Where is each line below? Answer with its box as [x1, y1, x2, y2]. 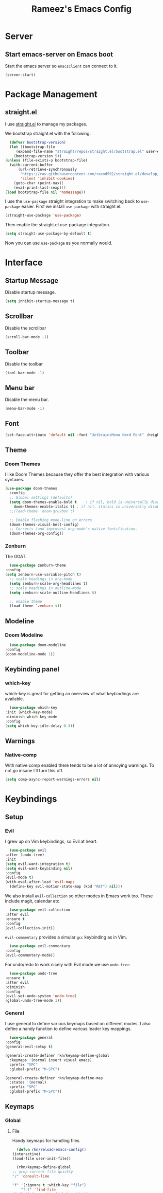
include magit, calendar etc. [5, 898, 61, 904]
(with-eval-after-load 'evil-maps [5, 880, 75, 885]
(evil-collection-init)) [5, 925, 55, 930]
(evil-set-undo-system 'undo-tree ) [5, 994, 77, 998]
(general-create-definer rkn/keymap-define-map [5, 1075, 103, 1081]
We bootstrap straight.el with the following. [5, 130, 91, 136]
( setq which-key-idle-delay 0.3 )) [5, 723, 75, 728]
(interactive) [12, 1152, 41, 1157]
